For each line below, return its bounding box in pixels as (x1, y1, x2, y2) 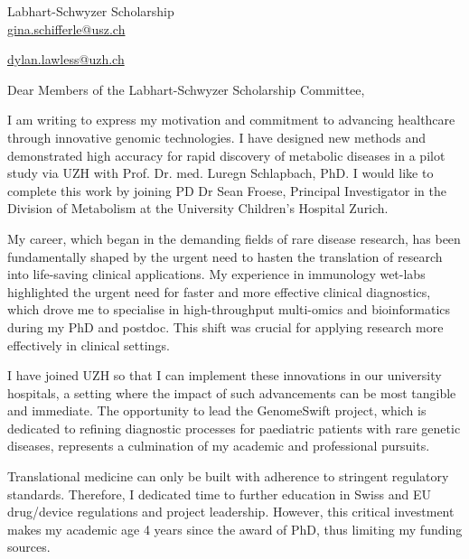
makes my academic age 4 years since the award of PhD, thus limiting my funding (7, 519, 463, 538)
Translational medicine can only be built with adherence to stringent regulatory (7, 467, 449, 486)
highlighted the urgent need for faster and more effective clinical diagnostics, (7, 282, 431, 301)
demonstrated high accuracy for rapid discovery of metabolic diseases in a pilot (7, 145, 446, 164)
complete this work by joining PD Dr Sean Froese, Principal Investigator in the (7, 181, 446, 200)
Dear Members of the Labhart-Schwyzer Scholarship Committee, (7, 79, 365, 98)
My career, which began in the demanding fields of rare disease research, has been (7, 228, 461, 247)
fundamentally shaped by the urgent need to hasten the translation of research (7, 247, 443, 266)
